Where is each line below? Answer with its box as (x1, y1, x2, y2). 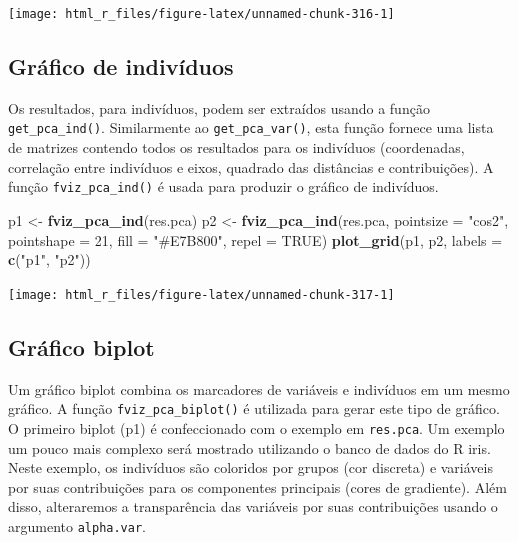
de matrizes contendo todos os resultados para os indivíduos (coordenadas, (8, 137, 465, 158)
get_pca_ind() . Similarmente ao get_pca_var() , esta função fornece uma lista (8, 117, 494, 138)
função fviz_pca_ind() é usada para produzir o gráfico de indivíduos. (8, 176, 439, 197)
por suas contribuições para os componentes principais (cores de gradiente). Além (8, 476, 507, 497)
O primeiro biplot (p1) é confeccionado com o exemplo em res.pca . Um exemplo (8, 417, 505, 438)
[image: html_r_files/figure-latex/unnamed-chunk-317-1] (8, 287, 395, 302)
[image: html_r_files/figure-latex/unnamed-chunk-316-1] (8, 7, 395, 21)
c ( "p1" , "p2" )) (8, 249, 91, 270)
